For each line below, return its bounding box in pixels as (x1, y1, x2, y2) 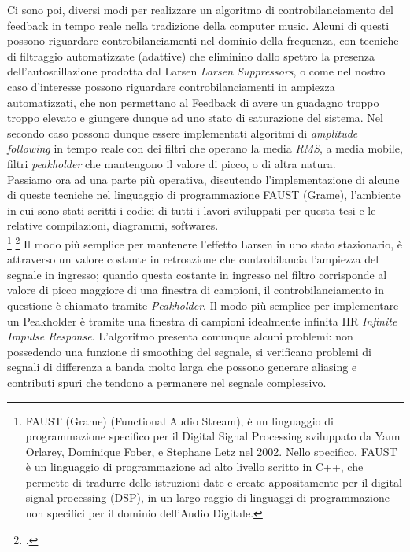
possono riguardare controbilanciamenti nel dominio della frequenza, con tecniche (7, 32, 399, 49)
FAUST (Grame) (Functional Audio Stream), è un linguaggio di (25, 412, 334, 429)
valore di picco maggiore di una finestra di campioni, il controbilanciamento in (7, 282, 384, 298)
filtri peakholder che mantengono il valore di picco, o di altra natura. (7, 155, 336, 171)
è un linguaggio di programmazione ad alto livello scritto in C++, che (25, 458, 364, 475)
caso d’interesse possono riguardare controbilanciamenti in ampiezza (7, 78, 335, 94)
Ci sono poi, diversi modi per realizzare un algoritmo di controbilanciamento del (7, 2, 393, 17)
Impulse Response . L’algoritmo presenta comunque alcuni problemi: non (7, 328, 353, 344)
